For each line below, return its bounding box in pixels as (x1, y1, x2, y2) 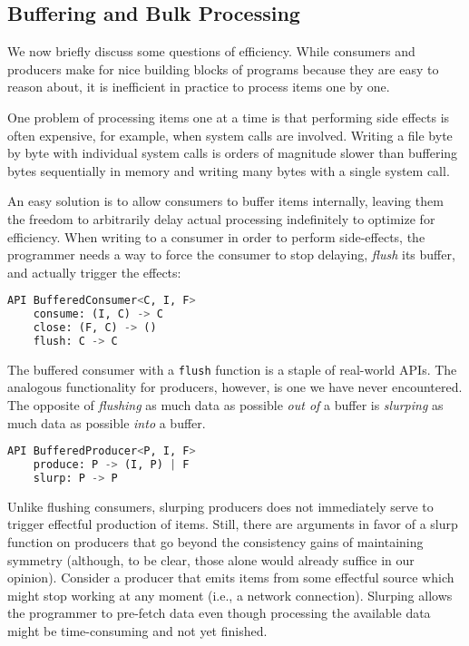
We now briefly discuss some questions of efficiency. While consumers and (7, 42, 415, 61)
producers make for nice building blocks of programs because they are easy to (7, 59, 439, 78)
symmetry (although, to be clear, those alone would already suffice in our (7, 550, 415, 569)
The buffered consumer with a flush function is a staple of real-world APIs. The (7, 359, 457, 378)
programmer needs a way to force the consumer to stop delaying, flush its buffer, (7, 245, 455, 264)
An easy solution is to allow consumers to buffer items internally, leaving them (7, 191, 444, 210)
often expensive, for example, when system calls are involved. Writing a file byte (7, 125, 453, 144)
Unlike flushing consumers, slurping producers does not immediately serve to (7, 496, 434, 515)
